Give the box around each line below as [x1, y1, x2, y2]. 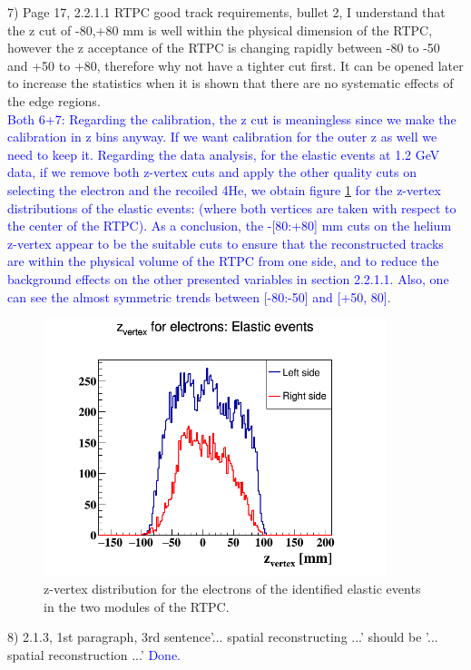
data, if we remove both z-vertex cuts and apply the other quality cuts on [7, 163, 417, 182]
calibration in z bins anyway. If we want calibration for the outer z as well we [7, 127, 437, 146]
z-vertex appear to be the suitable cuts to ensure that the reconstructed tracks [7, 233, 444, 252]
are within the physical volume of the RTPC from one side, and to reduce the [7, 251, 439, 271]
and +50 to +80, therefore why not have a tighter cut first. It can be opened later [7, 55, 464, 74]
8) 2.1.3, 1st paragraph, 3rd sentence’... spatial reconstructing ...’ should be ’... [7, 627, 438, 646]
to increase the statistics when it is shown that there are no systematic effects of [7, 74, 454, 93]
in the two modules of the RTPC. [44, 596, 230, 616]
